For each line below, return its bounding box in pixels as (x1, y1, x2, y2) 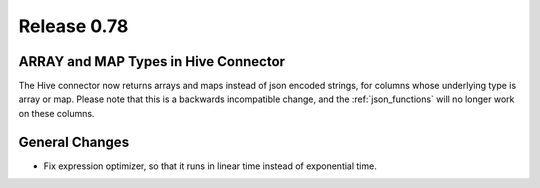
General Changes (18, 133, 130, 150)
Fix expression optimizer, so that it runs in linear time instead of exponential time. (43, 160, 377, 172)
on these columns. (18, 107, 95, 119)
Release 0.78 (18, 15, 129, 37)
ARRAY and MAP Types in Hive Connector (18, 53, 285, 70)
